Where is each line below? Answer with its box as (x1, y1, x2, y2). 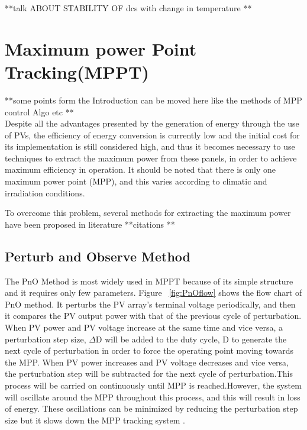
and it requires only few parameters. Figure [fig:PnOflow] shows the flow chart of (5, 286, 302, 299)
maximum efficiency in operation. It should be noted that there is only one (5, 163, 276, 176)
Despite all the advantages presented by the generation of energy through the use (5, 117, 299, 130)
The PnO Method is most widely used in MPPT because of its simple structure (5, 274, 293, 287)
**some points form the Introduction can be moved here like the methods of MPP (5, 93, 302, 106)
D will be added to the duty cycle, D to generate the (95, 332, 287, 345)
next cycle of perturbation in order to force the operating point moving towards (5, 344, 294, 357)
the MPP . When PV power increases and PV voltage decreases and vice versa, (5, 355, 289, 368)
